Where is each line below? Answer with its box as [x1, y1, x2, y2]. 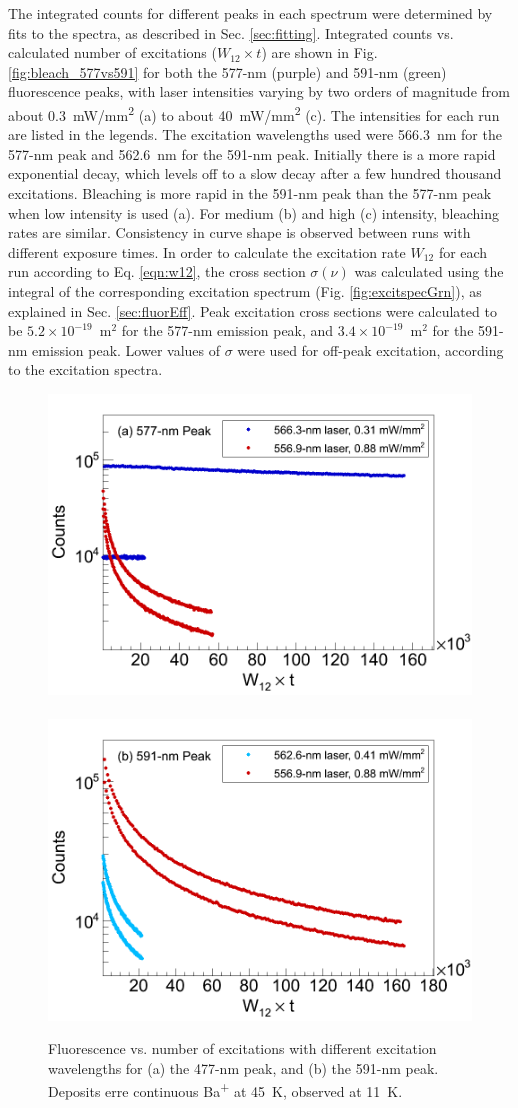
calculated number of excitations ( [8, 42, 217, 63]
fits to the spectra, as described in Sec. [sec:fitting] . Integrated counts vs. [8, 22, 454, 43]
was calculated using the [354, 261, 504, 282]
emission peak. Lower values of [32, 339, 220, 360]
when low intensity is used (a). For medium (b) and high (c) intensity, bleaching [8, 202, 499, 223]
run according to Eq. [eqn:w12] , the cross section [8, 261, 306, 282]
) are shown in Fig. [261, 42, 378, 63]
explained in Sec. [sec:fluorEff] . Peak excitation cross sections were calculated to [8, 300, 497, 321]
